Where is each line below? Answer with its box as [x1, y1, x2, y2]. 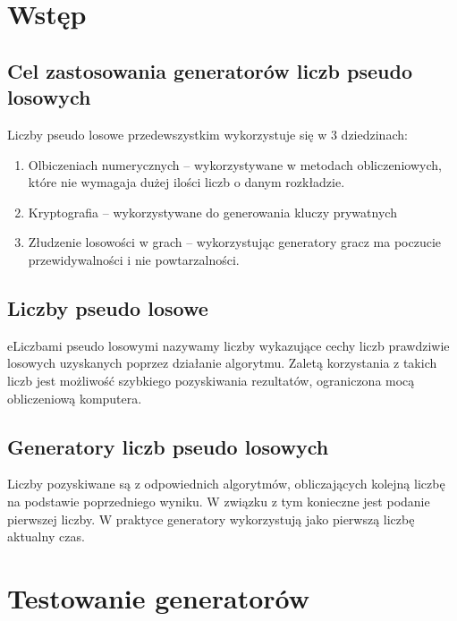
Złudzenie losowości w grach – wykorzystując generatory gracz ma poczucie [28, 233, 442, 251]
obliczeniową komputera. [7, 388, 142, 407]
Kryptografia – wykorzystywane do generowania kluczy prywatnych [28, 202, 397, 221]
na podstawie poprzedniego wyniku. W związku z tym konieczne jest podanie [7, 491, 430, 510]
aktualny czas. [7, 527, 85, 546]
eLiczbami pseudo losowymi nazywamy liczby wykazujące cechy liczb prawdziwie [7, 336, 450, 354]
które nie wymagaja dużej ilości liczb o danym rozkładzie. [28, 173, 345, 191]
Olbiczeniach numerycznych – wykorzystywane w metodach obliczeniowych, [28, 155, 442, 174]
